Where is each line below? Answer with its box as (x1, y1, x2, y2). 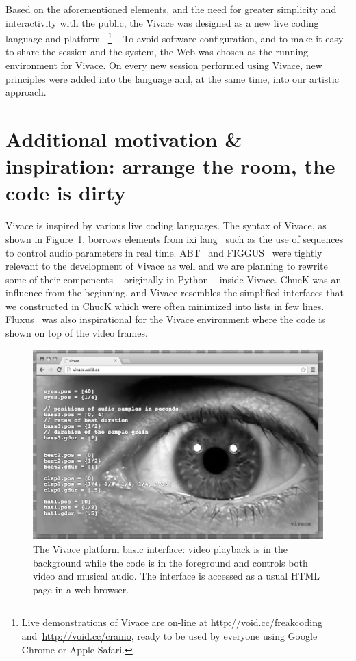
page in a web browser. (33, 582, 129, 596)
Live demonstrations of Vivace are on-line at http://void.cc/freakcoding (21, 615, 322, 630)
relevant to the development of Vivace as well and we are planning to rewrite (5, 259, 328, 273)
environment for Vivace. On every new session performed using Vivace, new (5, 58, 322, 73)
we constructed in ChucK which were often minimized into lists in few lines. (5, 298, 325, 313)
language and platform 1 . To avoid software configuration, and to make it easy (5, 29, 344, 45)
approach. (5, 85, 47, 99)
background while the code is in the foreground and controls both (33, 555, 308, 569)
